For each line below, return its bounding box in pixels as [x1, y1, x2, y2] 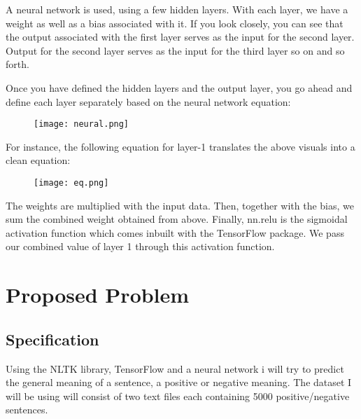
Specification [6, 328, 99, 350]
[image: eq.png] [34, 178, 109, 188]
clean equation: [6, 153, 71, 167]
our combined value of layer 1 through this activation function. [6, 239, 275, 254]
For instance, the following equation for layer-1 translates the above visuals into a [6, 139, 355, 153]
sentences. [6, 402, 48, 417]
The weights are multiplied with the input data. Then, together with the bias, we [6, 198, 355, 212]
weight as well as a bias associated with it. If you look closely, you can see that [6, 15, 344, 30]
